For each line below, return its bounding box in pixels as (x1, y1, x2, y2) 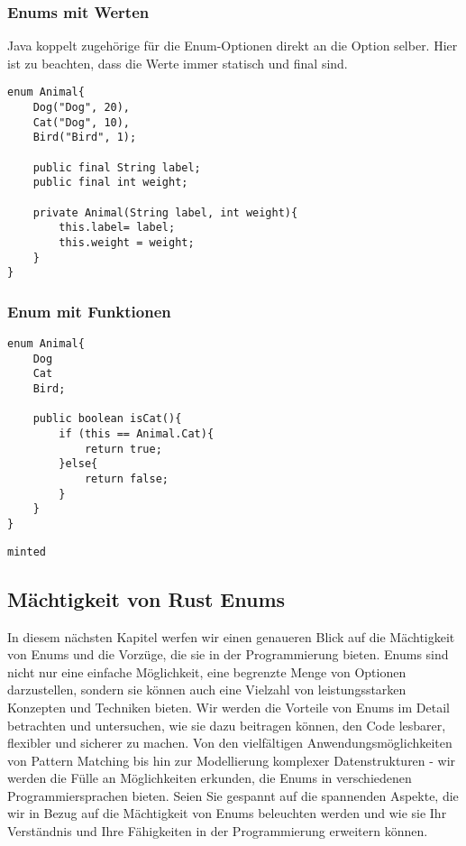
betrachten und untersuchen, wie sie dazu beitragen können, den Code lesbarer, (7, 715, 446, 734)
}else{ (59, 457, 98, 471)
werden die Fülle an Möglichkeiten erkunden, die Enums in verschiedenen (7, 768, 412, 787)
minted (7, 545, 46, 558)
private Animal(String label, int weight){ (32, 206, 298, 219)
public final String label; (32, 161, 201, 174)
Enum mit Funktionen (7, 299, 171, 322)
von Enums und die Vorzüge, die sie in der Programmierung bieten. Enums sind (7, 645, 449, 664)
